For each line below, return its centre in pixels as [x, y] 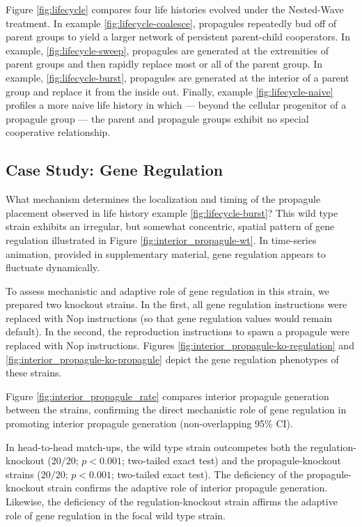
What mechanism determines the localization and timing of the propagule [163, 199]
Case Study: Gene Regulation [115, 170]
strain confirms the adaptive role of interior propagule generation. [188, 488]
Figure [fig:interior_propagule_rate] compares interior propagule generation [167, 396]
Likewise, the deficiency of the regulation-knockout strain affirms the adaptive [172, 502]
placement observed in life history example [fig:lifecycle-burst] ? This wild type [172, 212]
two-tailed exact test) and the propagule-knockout [235, 460]
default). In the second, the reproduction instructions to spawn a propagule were [178, 331]
